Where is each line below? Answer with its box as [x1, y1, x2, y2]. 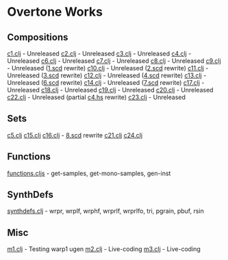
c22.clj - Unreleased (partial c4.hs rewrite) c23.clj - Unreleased [7, 93, 186, 101]
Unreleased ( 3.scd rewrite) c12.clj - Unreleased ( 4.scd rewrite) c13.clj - [7, 71, 207, 79]
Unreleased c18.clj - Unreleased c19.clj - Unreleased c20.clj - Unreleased [7, 86, 214, 94]
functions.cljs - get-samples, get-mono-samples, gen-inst [7, 169, 171, 177]
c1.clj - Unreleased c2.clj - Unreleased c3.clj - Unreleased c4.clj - [7, 49, 192, 57]
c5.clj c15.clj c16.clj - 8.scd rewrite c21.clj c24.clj [7, 131, 142, 139]
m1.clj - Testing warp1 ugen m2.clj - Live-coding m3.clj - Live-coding [7, 245, 201, 253]
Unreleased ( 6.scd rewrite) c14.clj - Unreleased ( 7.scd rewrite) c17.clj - [7, 79, 205, 86]
